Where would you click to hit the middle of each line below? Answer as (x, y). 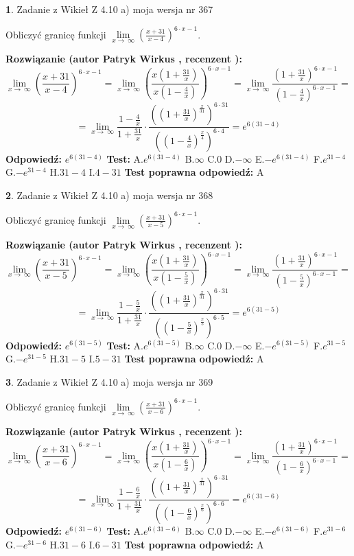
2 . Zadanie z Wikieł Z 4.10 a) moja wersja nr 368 (109, 195)
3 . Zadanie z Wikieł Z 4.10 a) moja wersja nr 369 (109, 381)
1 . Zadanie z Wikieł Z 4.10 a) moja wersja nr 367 (109, 9)
